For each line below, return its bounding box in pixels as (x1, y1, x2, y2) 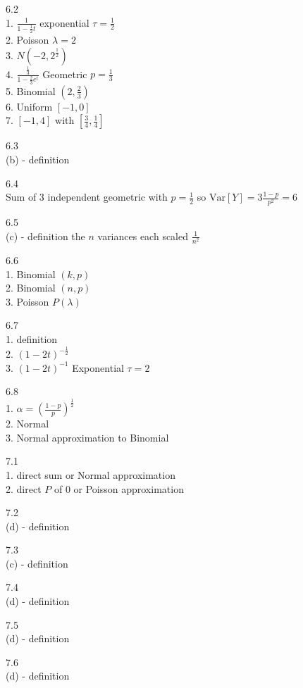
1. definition (6, 332, 58, 346)
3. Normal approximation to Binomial (6, 430, 169, 444)
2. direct (6, 481, 42, 496)
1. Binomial (6, 266, 56, 281)
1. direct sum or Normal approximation (6, 467, 175, 482)
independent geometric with (47, 189, 168, 204)
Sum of (6, 189, 37, 204)
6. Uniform (6, 99, 53, 113)
